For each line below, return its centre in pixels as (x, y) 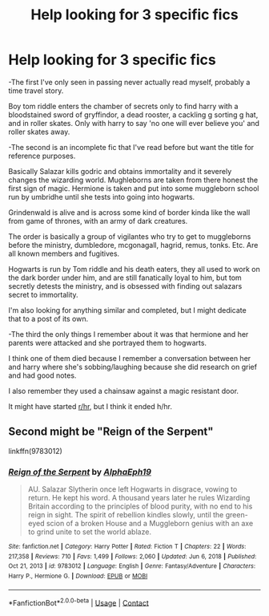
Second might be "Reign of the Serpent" (111, 432)
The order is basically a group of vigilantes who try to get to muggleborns (130, 236)
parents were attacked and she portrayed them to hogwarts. (107, 342)
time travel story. (36, 91)
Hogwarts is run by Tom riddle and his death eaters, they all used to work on (134, 269)
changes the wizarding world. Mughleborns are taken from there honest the (133, 180)
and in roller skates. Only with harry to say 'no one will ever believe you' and (134, 123)
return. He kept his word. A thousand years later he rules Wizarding (139, 498)
